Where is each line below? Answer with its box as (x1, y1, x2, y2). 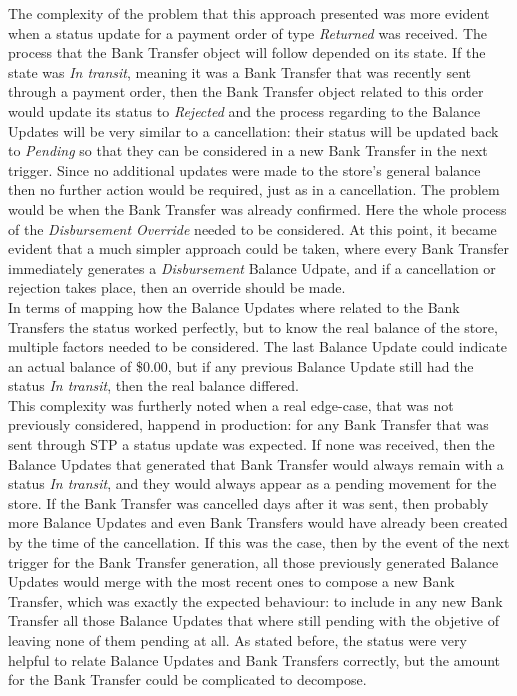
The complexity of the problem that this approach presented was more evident (8, 3, 490, 23)
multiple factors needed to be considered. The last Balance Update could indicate (8, 336, 508, 357)
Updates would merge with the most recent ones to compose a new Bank (8, 571, 455, 592)
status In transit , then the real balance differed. (8, 375, 300, 396)
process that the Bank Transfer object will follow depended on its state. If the (8, 42, 486, 63)
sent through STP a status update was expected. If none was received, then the (8, 434, 495, 455)
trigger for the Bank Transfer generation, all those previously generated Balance (8, 551, 499, 572)
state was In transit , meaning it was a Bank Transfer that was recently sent (8, 61, 471, 82)
